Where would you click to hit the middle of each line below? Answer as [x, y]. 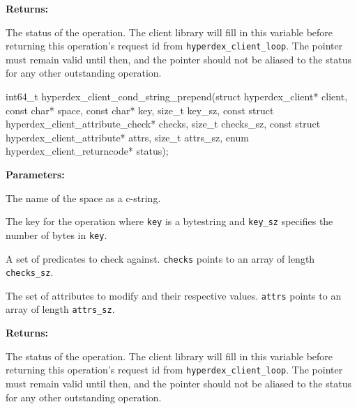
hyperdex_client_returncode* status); [87, 151]
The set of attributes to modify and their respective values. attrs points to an [174, 295]
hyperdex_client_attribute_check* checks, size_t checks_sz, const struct [163, 124]
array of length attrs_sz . [60, 309]
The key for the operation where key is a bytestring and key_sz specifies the [169, 221]
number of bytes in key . [56, 234]
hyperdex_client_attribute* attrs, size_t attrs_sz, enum [127, 137]
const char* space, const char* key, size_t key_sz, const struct [140, 110]
